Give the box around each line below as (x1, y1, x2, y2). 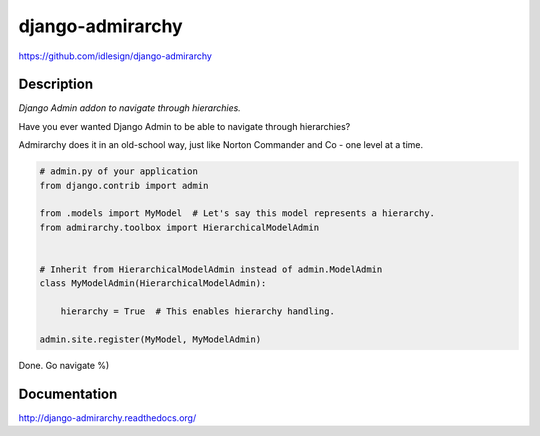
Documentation (18, 385, 118, 402)
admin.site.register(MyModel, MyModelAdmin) (39, 333, 262, 345)
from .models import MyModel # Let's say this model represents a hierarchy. (39, 208, 435, 219)
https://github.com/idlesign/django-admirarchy (18, 50, 212, 62)
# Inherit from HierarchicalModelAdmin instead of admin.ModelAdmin (39, 263, 383, 275)
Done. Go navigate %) (18, 359, 110, 371)
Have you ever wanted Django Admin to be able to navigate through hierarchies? (18, 120, 351, 132)
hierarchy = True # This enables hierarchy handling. (60, 306, 335, 317)
